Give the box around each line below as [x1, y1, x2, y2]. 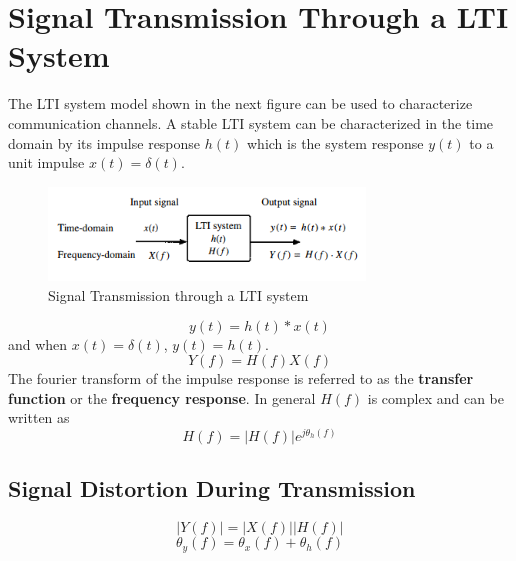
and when [8, 333, 68, 354]
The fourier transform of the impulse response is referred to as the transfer [8, 368, 474, 389]
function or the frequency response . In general [8, 387, 316, 408]
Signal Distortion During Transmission [8, 473, 416, 504]
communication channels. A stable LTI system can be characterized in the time [8, 112, 494, 133]
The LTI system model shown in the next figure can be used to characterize [8, 93, 473, 114]
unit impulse [8, 152, 85, 173]
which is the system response [247, 132, 424, 153]
